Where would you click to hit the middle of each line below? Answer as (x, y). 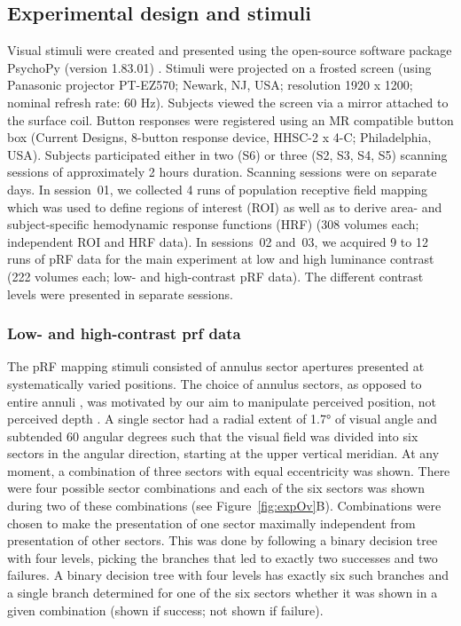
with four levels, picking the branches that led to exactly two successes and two (223, 557)
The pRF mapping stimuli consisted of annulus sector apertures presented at (216, 366)
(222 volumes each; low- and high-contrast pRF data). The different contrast (215, 276)
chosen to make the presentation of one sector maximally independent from (211, 523)
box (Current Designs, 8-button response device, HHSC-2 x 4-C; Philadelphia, (219, 137)
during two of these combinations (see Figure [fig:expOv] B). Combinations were (224, 506)
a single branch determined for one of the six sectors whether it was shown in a (223, 593)
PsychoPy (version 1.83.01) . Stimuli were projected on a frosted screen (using (219, 67)
